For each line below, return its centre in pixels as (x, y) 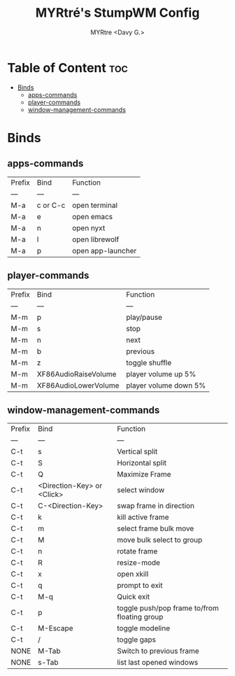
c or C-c (51, 205)
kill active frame (143, 517)
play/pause (144, 317)
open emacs (93, 216)
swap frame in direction (155, 506)
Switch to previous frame (158, 651)
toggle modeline (143, 628)
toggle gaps (136, 640)
